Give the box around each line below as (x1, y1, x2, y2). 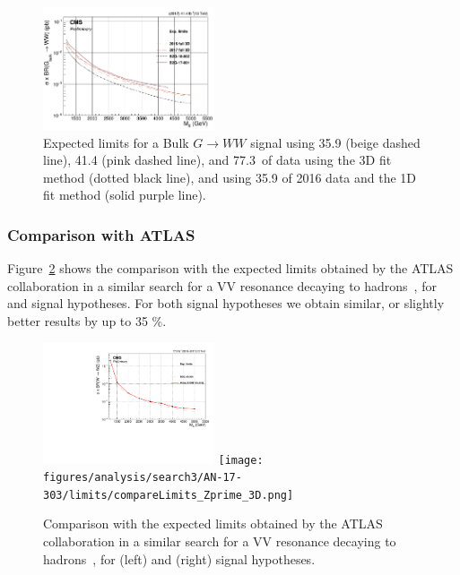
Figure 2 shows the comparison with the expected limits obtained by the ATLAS (7, 259, 454, 278)
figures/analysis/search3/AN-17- (43, 471, 242, 485)
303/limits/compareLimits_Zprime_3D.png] (43, 488, 294, 502)
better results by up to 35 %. (7, 311, 167, 330)
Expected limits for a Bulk (43, 133, 189, 151)
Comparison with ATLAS (7, 223, 195, 245)
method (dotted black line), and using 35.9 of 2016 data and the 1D (43, 167, 417, 186)
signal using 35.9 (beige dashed (250, 133, 421, 151)
